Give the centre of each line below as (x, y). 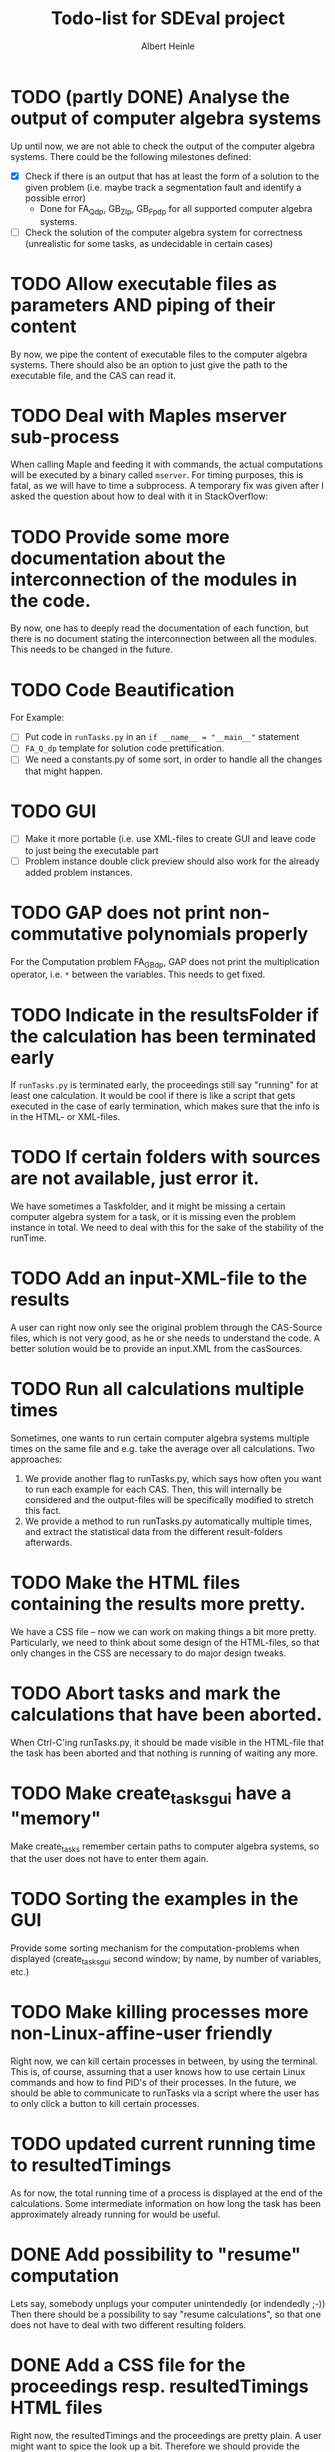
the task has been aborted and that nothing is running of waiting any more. (164, 1753)
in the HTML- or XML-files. (65, 1117)
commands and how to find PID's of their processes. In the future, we (153, 2082)
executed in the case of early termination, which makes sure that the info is (165, 1106)
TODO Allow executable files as (144, 283)
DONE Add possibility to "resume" (156, 2254)
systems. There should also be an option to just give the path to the (149, 364)
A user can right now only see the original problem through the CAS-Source (166, 1328)
